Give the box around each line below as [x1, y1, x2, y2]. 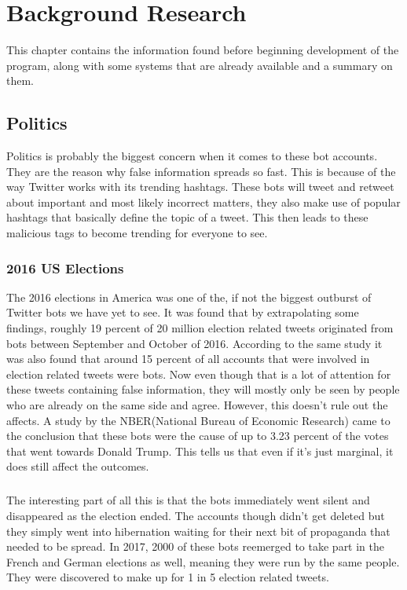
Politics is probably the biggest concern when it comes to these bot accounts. [6, 148, 378, 164]
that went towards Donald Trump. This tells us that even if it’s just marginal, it [6, 442, 394, 459]
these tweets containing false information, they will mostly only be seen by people [6, 381, 400, 398]
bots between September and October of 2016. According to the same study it [6, 335, 383, 351]
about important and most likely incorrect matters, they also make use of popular [6, 193, 401, 210]
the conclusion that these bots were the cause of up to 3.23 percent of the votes [6, 427, 389, 444]
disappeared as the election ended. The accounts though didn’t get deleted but [6, 507, 385, 523]
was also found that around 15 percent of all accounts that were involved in [6, 350, 370, 367]
